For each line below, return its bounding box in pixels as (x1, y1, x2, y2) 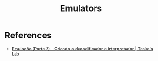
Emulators (60, 3, 102, 14)
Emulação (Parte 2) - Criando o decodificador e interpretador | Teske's (11, 46, 153, 51)
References (4, 30, 52, 41)
